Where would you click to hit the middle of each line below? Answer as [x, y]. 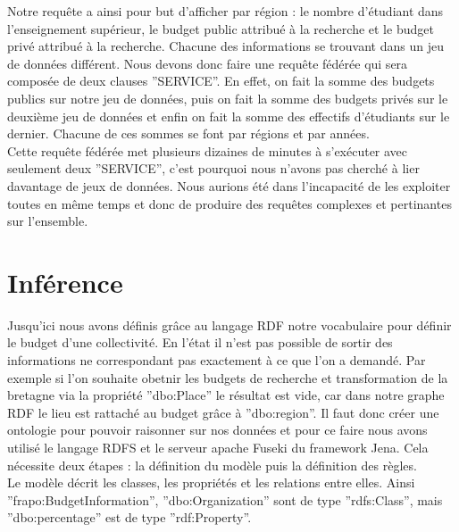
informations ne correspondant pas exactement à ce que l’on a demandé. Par [217, 360]
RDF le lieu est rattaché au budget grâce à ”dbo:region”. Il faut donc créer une [223, 412]
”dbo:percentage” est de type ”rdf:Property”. [129, 517]
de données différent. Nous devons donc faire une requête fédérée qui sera [208, 63]
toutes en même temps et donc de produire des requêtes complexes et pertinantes [229, 203]
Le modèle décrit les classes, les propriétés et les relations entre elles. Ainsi [211, 482]
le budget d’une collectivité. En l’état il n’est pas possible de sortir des [200, 342]
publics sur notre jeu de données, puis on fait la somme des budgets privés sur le [228, 98]
